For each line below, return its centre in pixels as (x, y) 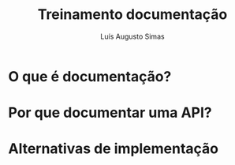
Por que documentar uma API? (110, 113)
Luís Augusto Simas (132, 36)
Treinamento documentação (132, 15)
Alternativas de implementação (114, 149)
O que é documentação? (90, 76)
